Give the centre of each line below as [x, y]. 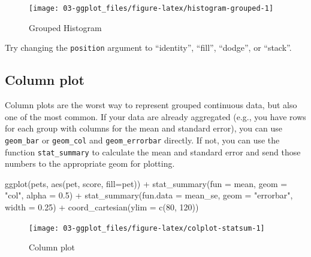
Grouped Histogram [65, 27]
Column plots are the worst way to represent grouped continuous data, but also [151, 105]
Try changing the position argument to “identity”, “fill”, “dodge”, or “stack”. [148, 48]
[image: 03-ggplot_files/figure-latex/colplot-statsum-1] [147, 228]
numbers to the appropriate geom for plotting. [90, 163]
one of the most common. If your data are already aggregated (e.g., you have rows [155, 116]
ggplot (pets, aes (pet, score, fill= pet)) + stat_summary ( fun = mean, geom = [146, 183]
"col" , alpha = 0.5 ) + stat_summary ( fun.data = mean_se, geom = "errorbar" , [149, 195]
